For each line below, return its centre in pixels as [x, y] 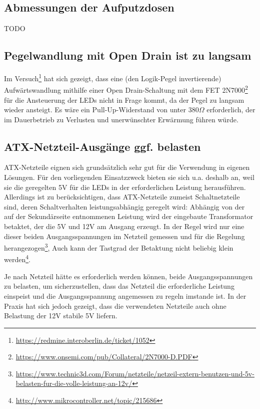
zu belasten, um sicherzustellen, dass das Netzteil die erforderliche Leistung [119, 286]
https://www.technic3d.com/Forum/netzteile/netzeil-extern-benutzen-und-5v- [135, 373]
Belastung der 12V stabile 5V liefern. [61, 316]
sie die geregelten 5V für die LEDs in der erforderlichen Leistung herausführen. [125, 187]
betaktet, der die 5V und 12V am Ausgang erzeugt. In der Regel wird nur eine [124, 226]
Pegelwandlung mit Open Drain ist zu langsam [128, 55]
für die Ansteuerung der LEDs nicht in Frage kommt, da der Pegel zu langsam [124, 99]
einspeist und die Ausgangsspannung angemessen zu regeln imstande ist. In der [125, 295]
